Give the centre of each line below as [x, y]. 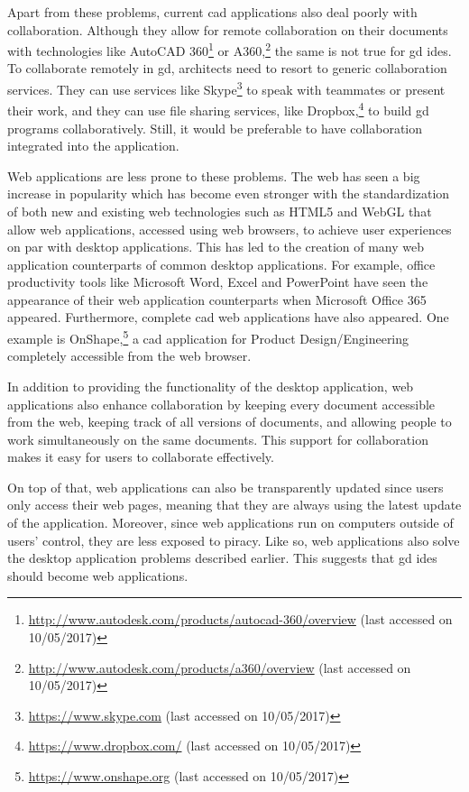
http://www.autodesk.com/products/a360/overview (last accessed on [220, 667]
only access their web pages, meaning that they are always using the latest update [234, 505]
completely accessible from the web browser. [129, 356]
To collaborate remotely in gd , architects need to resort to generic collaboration [227, 68]
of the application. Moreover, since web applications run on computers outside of [230, 523]
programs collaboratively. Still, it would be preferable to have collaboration [215, 128]
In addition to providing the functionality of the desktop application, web [211, 386]
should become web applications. [98, 575]
